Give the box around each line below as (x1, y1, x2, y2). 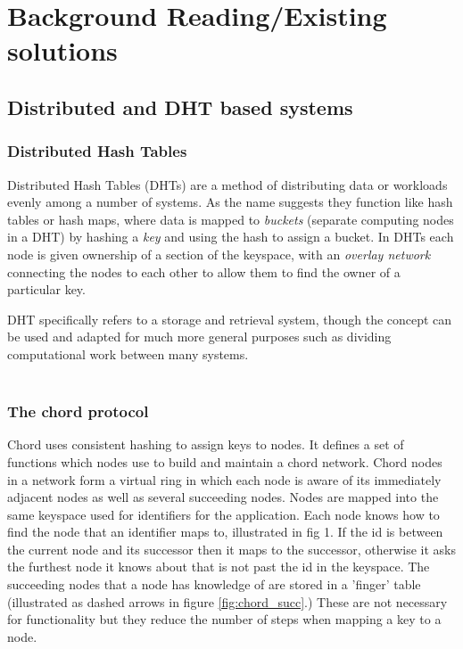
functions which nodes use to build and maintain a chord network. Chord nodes (7, 452, 442, 471)
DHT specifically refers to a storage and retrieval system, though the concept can (7, 309, 452, 328)
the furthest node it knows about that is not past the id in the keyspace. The (7, 557, 430, 576)
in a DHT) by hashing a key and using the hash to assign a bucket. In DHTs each (7, 227, 454, 246)
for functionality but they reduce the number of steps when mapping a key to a (7, 610, 442, 628)
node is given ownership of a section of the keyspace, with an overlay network (7, 244, 431, 263)
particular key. (7, 280, 86, 299)
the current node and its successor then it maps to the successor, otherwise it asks (7, 539, 457, 558)
